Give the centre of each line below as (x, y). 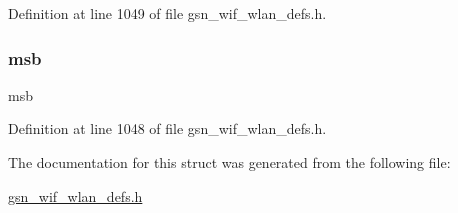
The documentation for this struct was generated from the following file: (229, 162)
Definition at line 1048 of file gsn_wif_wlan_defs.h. (167, 128)
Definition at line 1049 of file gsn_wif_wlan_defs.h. (167, 13)
